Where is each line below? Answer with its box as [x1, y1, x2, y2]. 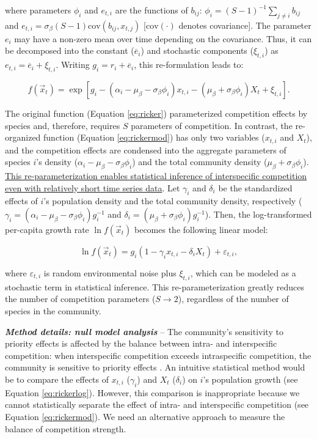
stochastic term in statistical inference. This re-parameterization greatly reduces [5, 280, 304, 293]
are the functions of [115, 4, 188, 16]
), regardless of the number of [178, 292, 289, 305]
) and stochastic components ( [140, 44, 253, 57]
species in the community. [5, 304, 101, 317]
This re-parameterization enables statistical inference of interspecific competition [5, 169, 307, 182]
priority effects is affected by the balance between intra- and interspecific [5, 337, 277, 350]
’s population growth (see [203, 372, 298, 385]
